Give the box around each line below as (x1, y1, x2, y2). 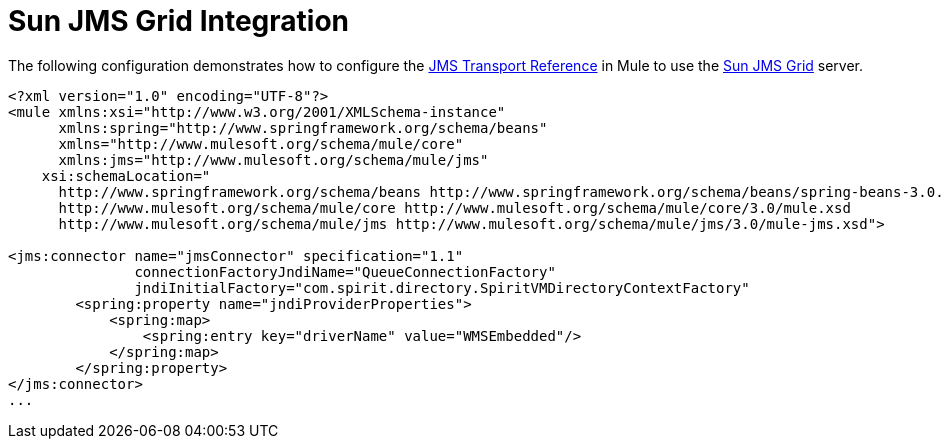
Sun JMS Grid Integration (8, 4, 350, 38)
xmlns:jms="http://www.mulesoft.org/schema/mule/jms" (58, 151, 489, 168)
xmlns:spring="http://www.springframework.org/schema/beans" (58, 119, 548, 136)
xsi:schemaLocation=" (41, 167, 211, 184)
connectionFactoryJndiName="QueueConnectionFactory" (134, 263, 556, 280)
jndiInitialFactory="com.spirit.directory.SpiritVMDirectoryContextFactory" (134, 279, 750, 296)
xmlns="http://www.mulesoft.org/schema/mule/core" (58, 135, 464, 152)
